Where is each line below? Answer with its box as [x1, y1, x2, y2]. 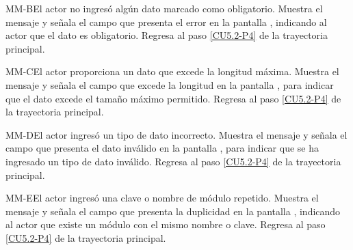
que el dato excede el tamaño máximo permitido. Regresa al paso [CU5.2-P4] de [5, 91, 341, 105]
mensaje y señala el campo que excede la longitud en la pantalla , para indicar [5, 77, 334, 92]
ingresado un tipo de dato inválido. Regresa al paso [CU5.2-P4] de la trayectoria [5, 154, 341, 168]
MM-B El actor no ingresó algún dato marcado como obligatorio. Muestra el [5, 1, 323, 15]
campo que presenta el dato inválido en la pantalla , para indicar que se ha [5, 141, 319, 155]
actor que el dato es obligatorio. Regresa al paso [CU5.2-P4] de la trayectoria [5, 28, 328, 42]
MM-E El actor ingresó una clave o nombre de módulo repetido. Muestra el [5, 191, 319, 205]
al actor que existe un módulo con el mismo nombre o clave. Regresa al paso [5, 217, 326, 232]
